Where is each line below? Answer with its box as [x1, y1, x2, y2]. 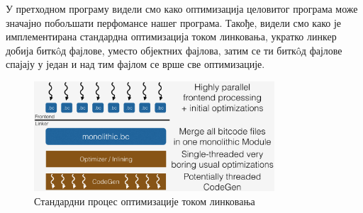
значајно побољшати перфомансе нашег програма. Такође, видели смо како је [6, 15, 342, 30]
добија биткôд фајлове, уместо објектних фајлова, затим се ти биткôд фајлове [6, 42, 342, 57]
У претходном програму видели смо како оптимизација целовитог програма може [6, 1, 358, 16]
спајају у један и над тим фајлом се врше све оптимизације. [6, 57, 265, 71]
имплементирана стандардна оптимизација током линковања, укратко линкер [6, 29, 337, 44]
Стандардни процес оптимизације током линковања [34, 193, 255, 208]
